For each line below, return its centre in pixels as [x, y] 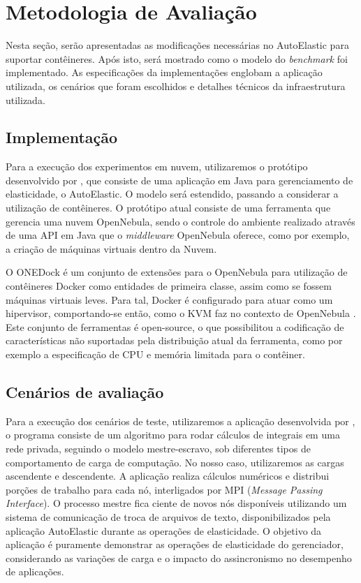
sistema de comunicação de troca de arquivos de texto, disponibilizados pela [168, 516]
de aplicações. [35, 571]
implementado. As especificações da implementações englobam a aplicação [164, 72]
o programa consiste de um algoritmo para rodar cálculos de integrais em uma [173, 435]
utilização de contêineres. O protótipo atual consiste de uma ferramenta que [168, 208]
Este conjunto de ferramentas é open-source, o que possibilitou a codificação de [175, 326]
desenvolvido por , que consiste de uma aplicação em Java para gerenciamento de [179, 180]
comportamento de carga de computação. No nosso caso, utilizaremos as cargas [175, 462]
